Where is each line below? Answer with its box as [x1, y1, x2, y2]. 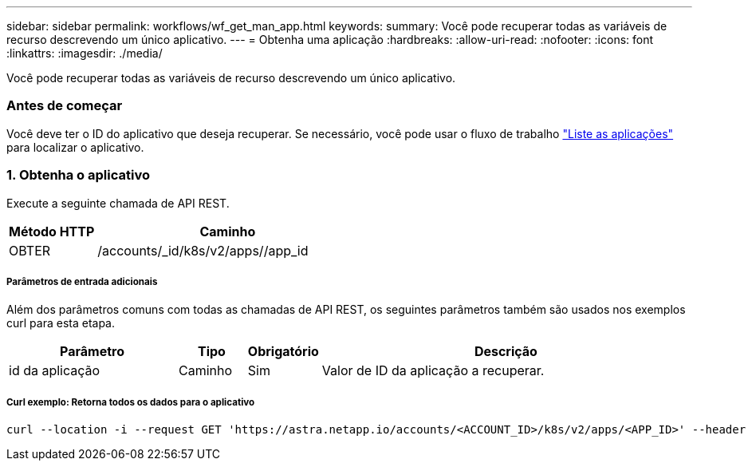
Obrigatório [247, 343, 319, 360]
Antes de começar [6, 97, 123, 114]
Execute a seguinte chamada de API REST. [6, 196, 230, 210]
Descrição [474, 343, 537, 360]
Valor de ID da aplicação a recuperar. [321, 362, 545, 379]
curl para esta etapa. [6, 316, 116, 330]
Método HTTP [9, 223, 95, 239]
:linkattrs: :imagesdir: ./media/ [6, 46, 163, 60]
